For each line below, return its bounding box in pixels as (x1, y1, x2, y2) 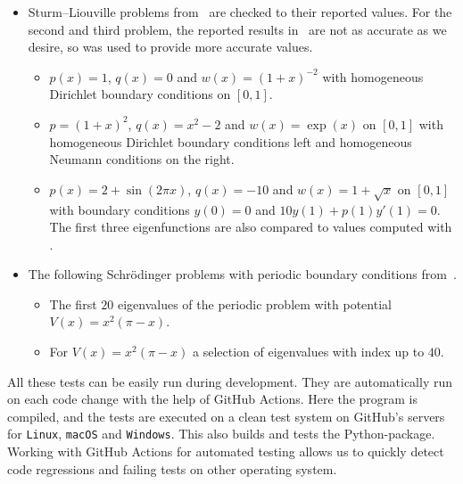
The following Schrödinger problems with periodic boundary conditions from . (28, 265, 457, 283)
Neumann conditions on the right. (49, 150, 235, 168)
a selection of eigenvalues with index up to (193, 342, 425, 361)
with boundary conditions (49, 200, 190, 218)
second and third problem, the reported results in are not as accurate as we (28, 20, 447, 38)
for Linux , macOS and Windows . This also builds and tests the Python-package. (7, 424, 435, 443)
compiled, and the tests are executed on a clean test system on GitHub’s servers (7, 406, 445, 425)
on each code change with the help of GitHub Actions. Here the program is (7, 390, 418, 408)
